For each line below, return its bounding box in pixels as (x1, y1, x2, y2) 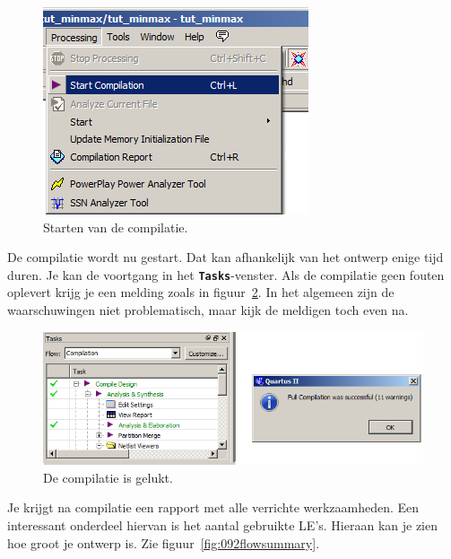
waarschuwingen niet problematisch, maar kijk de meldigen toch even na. (7, 301, 409, 319)
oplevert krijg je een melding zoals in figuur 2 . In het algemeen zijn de (7, 283, 395, 301)
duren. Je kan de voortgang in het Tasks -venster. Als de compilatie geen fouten (7, 265, 445, 284)
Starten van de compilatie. (43, 217, 188, 236)
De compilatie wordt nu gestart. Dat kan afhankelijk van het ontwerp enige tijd (7, 248, 444, 266)
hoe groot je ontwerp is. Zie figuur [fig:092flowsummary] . (7, 533, 320, 552)
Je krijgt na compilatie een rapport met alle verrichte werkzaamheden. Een (7, 498, 420, 517)
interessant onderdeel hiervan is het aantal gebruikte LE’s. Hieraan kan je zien (7, 515, 438, 534)
